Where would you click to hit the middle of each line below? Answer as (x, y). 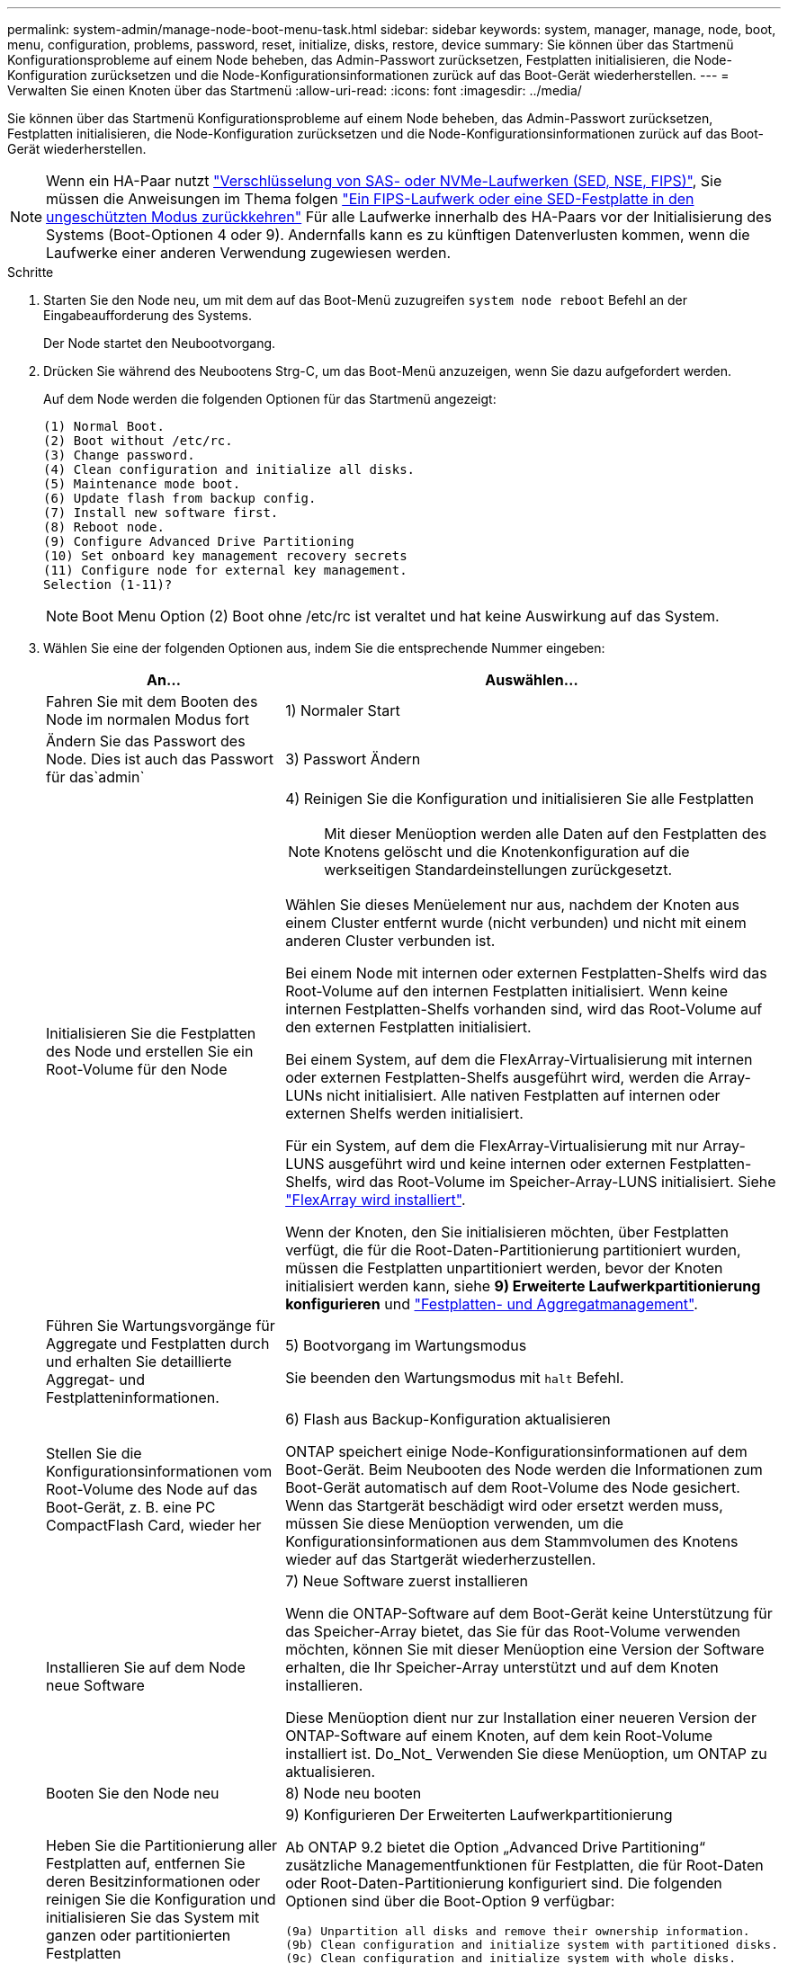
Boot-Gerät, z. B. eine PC (131, 1507)
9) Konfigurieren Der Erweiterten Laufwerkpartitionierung (479, 1815)
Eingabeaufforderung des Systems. (148, 315)
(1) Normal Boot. (104, 426)
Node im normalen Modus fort (148, 719)
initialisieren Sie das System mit (153, 1917)
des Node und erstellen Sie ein (150, 1051)
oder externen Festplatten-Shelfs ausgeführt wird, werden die (495, 1077)
